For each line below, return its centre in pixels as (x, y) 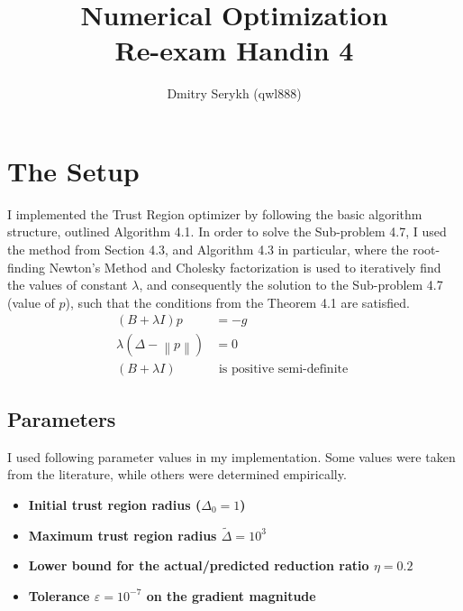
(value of (31, 302)
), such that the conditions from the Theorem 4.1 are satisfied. (237, 302)
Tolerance (59, 595)
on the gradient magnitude (231, 595)
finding (27, 267)
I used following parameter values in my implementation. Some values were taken (231, 456)
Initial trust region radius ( (115, 504)
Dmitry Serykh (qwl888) (234, 93)
